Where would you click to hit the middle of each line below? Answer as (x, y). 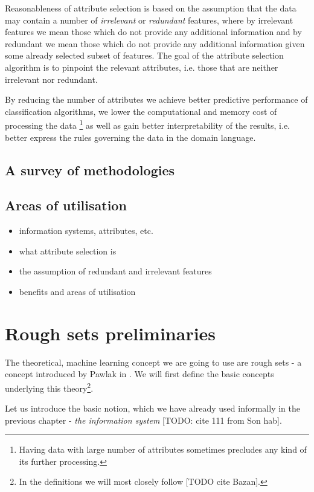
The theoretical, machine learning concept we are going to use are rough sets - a (153, 362)
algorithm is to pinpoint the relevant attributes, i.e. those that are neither (142, 67)
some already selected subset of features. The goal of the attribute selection (144, 55)
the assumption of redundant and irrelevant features (115, 271)
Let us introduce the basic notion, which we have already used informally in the (152, 408)
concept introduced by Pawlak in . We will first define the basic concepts (139, 374)
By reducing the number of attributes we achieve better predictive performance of (156, 99)
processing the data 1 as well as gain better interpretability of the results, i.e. (147, 124)
